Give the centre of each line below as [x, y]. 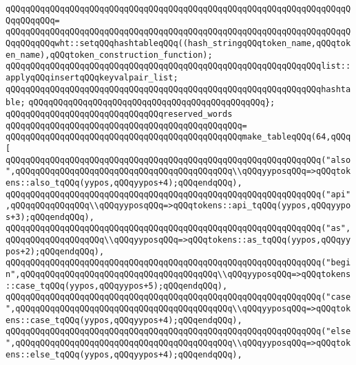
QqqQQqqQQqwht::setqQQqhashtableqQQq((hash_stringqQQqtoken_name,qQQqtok [178, 43]
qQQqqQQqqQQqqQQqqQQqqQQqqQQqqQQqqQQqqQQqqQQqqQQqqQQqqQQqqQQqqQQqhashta [178, 89]
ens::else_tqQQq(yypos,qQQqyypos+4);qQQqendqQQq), [124, 354]
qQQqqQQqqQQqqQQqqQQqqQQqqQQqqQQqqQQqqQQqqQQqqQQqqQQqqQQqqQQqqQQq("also [178, 160]
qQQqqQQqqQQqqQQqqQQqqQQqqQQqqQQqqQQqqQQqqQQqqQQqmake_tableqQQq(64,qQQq [178, 137]
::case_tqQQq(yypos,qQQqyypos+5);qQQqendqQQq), [117, 286]
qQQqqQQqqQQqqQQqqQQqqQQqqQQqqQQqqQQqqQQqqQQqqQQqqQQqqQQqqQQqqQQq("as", [178, 229]
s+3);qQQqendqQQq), [50, 217]
